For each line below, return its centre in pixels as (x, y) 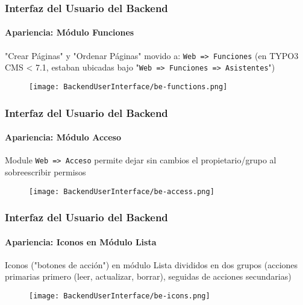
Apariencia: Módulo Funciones (70, 32)
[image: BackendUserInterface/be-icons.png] (120, 296)
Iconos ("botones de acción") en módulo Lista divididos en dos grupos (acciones (151, 264)
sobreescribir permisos (45, 171)
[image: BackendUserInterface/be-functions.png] (128, 86)
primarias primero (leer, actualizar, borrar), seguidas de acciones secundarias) (148, 276)
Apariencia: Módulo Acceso (63, 137)
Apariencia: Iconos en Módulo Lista (81, 241)
